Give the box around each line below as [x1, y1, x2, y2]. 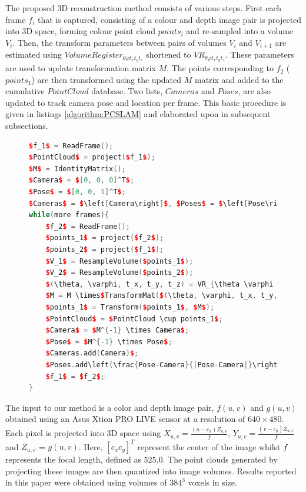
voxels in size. [188, 476, 237, 488]
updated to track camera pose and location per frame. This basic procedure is [5, 96, 287, 108]
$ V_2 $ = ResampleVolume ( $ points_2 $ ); [45, 268, 194, 277]
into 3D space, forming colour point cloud [5, 25, 156, 37]
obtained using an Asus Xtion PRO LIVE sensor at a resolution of [5, 413, 245, 425]
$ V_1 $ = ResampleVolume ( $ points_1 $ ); [45, 257, 194, 265]
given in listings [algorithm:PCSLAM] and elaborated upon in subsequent [5, 108, 271, 120]
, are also [238, 85, 271, 97]
